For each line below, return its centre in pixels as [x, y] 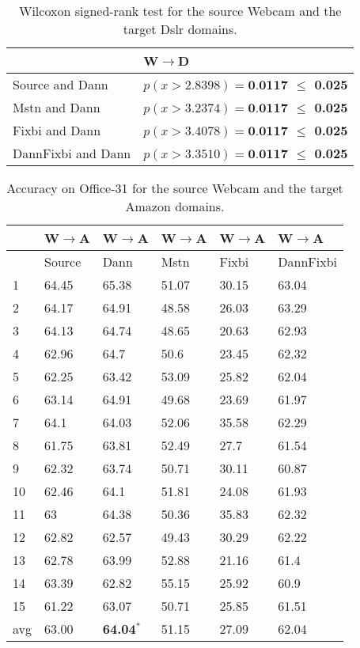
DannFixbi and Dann [72, 153]
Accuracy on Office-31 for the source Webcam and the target [175, 188]
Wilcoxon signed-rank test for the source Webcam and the [180, 11]
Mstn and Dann [57, 107]
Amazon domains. [175, 206]
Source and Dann [61, 84]
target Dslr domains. [180, 29]
